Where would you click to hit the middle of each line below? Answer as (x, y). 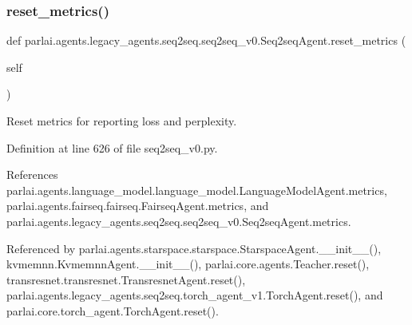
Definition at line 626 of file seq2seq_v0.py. (112, 147)
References (32, 174)
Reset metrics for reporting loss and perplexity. (122, 121)
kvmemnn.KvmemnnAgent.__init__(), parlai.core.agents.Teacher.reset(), (188, 264)
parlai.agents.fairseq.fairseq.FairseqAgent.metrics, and (138, 206)
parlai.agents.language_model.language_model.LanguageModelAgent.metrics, (197, 190)
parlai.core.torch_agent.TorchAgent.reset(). (113, 310)
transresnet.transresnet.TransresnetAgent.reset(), (126, 279)
